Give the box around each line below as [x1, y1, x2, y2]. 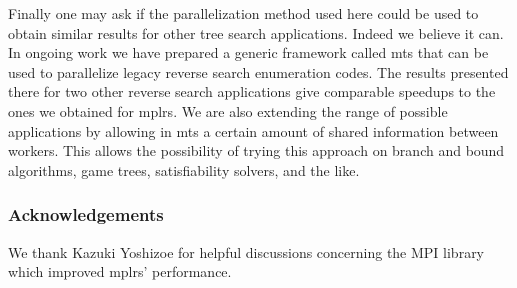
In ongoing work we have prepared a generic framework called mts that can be [8, 42, 489, 63]
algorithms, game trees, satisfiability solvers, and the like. [8, 159, 360, 180]
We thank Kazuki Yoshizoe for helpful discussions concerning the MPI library [8, 241, 485, 262]
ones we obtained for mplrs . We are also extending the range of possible [8, 100, 448, 121]
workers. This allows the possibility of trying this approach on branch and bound [8, 140, 505, 161]
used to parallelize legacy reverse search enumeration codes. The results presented [8, 61, 509, 82]
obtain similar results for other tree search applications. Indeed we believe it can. [8, 22, 504, 43]
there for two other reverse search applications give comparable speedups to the [8, 81, 496, 102]
